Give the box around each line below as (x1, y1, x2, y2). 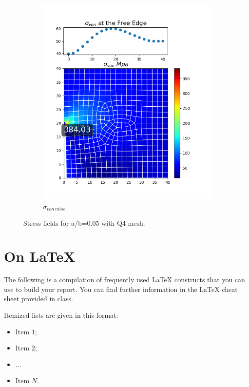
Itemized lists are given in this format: (4, 310, 118, 320)
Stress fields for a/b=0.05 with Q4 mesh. (23, 217, 145, 228)
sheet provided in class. (4, 293, 73, 304)
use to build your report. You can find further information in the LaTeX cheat (4, 284, 238, 294)
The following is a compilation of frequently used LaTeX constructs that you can (4, 274, 245, 285)
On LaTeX (4, 246, 76, 266)
